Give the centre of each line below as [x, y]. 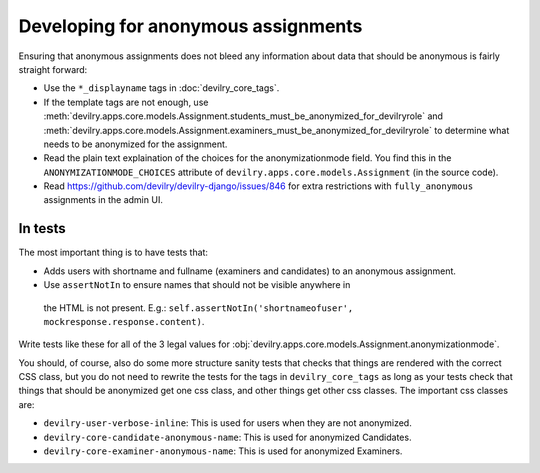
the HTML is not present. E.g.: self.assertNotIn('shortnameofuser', [198, 307]
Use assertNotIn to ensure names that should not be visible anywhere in [197, 285]
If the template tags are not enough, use [126, 102]
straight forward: [53, 69]
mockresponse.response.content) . [124, 321]
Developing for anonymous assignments [190, 26]
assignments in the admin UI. [103, 200]
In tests [42, 228]
